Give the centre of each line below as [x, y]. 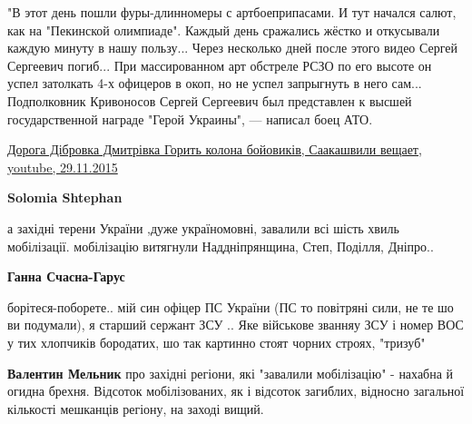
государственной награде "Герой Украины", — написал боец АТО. [190, 118]
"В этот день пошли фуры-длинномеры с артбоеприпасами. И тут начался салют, [232, 12]
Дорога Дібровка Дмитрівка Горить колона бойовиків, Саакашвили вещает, [215, 149]
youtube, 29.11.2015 [63, 167]
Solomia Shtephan [65, 197]
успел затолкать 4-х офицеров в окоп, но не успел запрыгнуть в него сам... [215, 83]
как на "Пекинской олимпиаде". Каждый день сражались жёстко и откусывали [224, 30]
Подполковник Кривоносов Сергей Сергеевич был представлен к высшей [210, 100]
